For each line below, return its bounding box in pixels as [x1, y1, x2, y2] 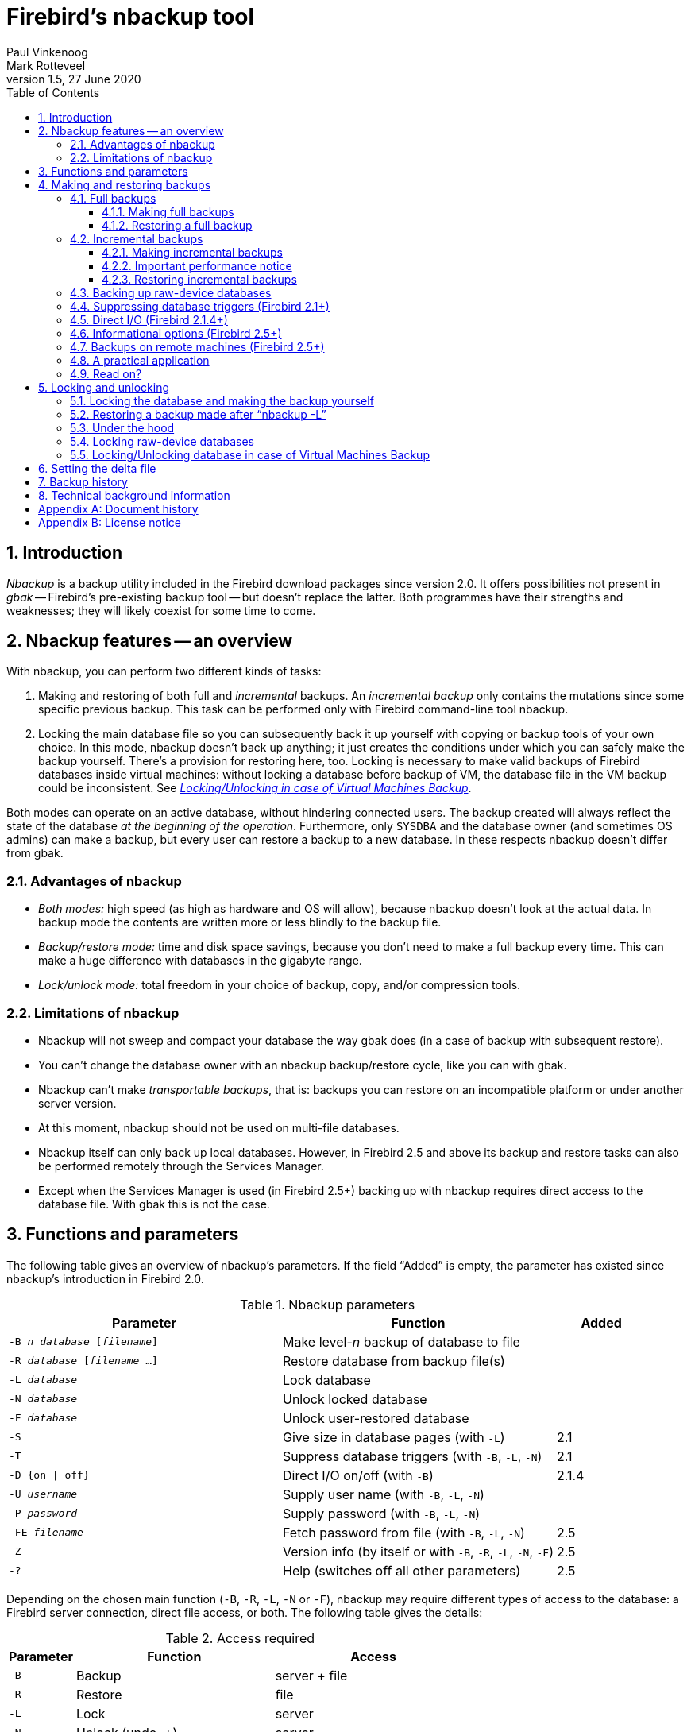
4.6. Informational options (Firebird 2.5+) [70, 326, 282, 340]
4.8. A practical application [70, 353, 210, 367]
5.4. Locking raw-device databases [70, 434, 254, 448]
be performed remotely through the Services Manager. [38, 1158, 324, 1173]
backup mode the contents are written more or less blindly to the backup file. [38, 915, 442, 930]
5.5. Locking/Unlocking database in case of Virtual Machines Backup [70, 447, 430, 462]
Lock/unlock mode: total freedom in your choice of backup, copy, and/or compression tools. [38, 978, 521, 992]
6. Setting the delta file [38, 461, 156, 475]
